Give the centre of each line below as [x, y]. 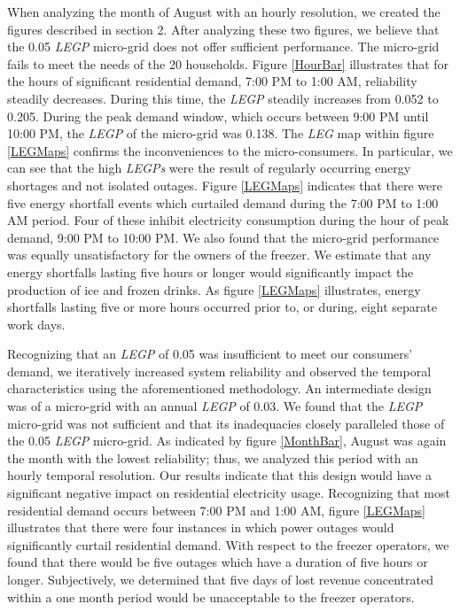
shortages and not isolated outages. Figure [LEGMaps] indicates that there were [225, 185]
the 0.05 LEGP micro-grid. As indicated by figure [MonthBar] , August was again [227, 441]
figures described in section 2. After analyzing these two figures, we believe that [223, 29]
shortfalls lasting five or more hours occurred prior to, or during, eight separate [222, 307]
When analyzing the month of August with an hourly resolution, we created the [224, 12]
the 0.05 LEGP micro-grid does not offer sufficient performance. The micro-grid [223, 46]
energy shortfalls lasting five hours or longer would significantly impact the [211, 271]
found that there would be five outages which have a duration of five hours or [218, 562]
